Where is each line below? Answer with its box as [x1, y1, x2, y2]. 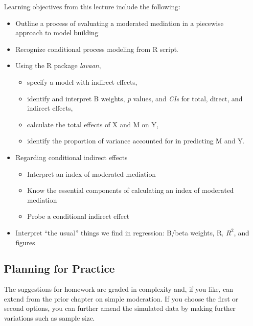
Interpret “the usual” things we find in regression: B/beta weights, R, [15, 227, 224, 237]
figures [15, 237, 35, 247]
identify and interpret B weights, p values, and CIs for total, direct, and [27, 93, 243, 103]
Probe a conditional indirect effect [27, 211, 130, 221]
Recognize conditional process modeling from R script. [15, 44, 179, 54]
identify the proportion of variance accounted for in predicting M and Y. [27, 136, 245, 146]
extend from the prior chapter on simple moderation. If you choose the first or [4, 293, 238, 303]
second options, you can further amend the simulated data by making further [4, 303, 236, 313]
